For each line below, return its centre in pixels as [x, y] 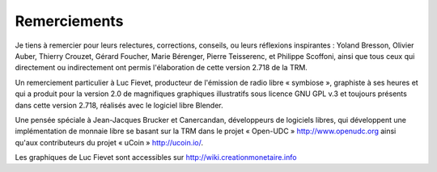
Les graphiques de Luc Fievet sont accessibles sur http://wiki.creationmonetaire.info [156, 157]
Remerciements [69, 21]
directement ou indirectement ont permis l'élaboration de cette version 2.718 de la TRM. [161, 68]
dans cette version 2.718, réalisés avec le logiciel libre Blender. [119, 105]
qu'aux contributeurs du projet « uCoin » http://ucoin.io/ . [109, 142]
